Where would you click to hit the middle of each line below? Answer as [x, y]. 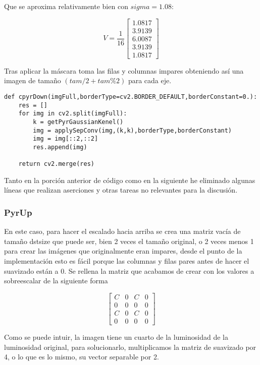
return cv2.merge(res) [56, 164]
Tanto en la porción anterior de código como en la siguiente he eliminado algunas [130, 180]
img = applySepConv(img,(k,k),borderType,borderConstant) [133, 130]
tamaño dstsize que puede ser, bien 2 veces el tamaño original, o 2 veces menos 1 [129, 241]
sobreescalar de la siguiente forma [56, 281]
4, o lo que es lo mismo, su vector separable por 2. [82, 357]
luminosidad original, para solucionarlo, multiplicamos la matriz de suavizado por [130, 347]
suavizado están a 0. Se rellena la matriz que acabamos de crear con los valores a [129, 270]
